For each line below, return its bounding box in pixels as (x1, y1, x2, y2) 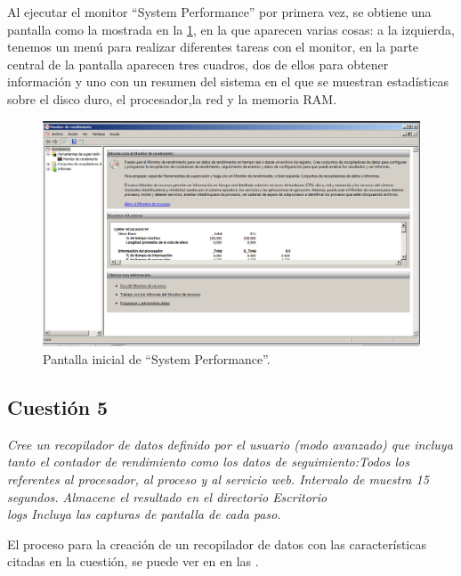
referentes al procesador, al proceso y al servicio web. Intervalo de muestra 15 (7, 469, 429, 488)
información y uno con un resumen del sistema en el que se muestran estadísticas (7, 72, 449, 91)
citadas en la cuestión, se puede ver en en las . (7, 552, 259, 571)
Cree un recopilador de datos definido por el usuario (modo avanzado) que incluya (7, 434, 453, 453)
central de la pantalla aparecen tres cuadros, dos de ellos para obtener (7, 54, 389, 73)
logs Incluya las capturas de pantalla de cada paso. (7, 505, 281, 523)
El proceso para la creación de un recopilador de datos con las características (7, 534, 426, 553)
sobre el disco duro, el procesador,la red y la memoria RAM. (7, 89, 337, 108)
